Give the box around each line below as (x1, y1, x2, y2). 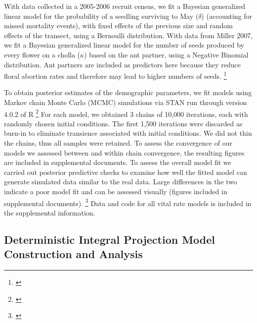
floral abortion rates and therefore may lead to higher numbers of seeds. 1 (4, 69, 227, 81)
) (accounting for (201, 10, 253, 21)
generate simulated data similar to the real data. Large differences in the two (4, 176, 237, 187)
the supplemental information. (4, 207, 95, 217)
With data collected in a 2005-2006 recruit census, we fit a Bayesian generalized (4, 1, 246, 11)
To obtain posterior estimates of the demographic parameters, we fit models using (4, 87, 252, 98)
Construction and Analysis (4, 246, 143, 262)
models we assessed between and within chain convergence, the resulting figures (4, 147, 245, 158)
